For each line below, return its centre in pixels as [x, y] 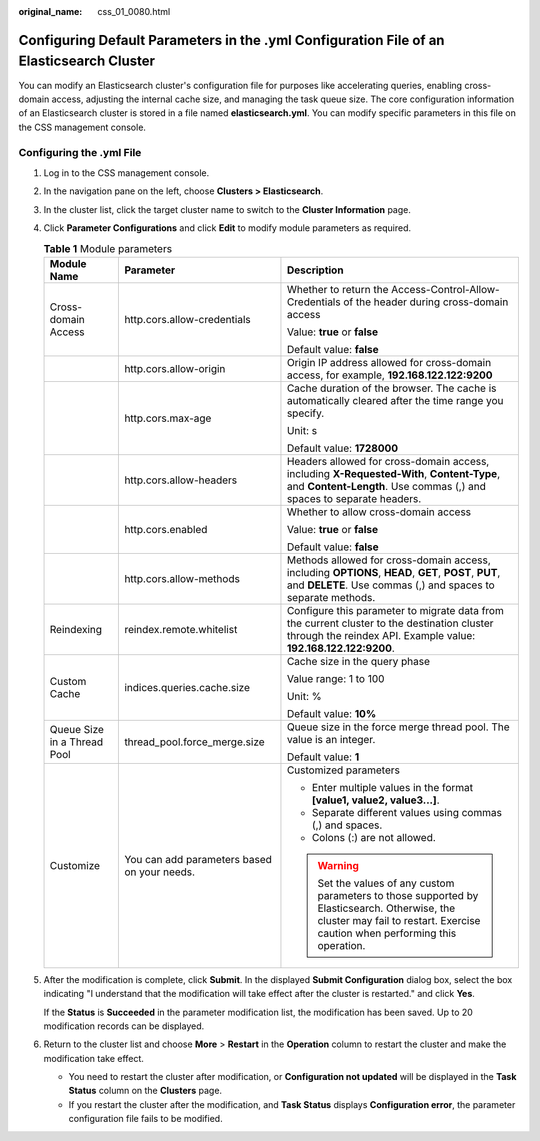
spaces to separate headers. [354, 498]
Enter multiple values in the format [392, 787]
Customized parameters [343, 770]
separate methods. [331, 597]
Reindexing [76, 629]
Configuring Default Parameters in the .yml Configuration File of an [231, 40]
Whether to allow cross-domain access [379, 512]
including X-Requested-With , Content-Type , [393, 473]
